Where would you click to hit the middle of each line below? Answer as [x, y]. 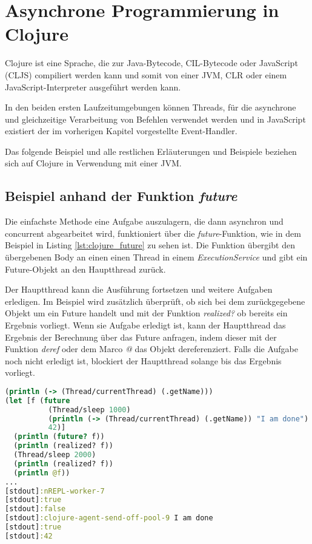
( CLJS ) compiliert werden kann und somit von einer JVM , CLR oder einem [146, 74]
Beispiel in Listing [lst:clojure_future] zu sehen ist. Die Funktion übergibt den [150, 245]
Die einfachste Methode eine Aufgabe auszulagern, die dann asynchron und [144, 221]
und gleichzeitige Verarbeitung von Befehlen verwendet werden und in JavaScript [155, 119]
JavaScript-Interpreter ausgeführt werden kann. [93, 87]
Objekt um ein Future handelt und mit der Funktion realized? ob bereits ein [146, 313]
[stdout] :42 [29, 536]
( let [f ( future [38, 400]
